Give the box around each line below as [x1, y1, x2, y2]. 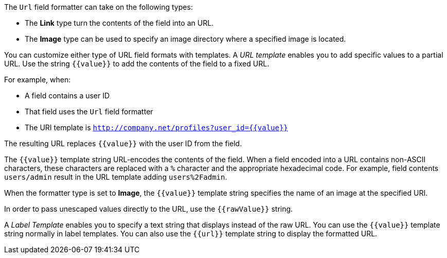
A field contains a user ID [25, 91, 110, 100]
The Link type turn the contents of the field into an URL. [25, 19, 214, 27]
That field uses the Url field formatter [25, 107, 153, 116]
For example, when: [4, 75, 71, 84]
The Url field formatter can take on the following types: [4, 3, 193, 11]
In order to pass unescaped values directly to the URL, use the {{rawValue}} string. [4, 204, 293, 213]
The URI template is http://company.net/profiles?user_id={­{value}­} [25, 123, 288, 132]
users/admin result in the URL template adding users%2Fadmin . [4, 173, 227, 181]
